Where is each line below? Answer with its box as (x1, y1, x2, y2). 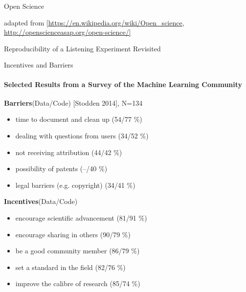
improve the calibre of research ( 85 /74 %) (15, 278, 140, 289)
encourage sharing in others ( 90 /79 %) (15, 229, 131, 239)
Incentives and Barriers (4, 60, 73, 70)
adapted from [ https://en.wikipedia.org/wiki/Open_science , (4, 17, 184, 27)
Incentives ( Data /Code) (4, 196, 78, 206)
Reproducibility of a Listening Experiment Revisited (4, 43, 161, 53)
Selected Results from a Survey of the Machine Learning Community (4, 79, 243, 89)
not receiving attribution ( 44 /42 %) (15, 147, 122, 157)
